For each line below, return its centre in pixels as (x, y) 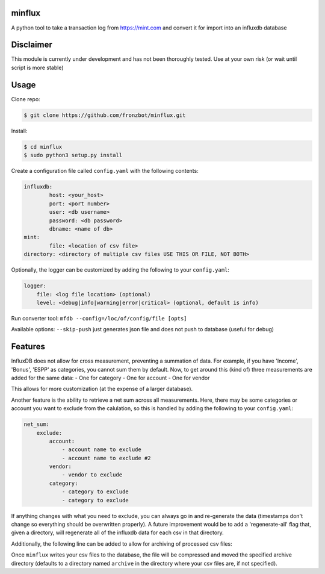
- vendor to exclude (92, 475)
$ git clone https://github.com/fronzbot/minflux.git (105, 115)
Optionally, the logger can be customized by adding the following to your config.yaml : (120, 270)
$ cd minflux (43, 147)
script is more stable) (37, 67)
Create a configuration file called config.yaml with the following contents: (105, 171)
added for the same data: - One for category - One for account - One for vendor (110, 378)
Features (28, 347)
